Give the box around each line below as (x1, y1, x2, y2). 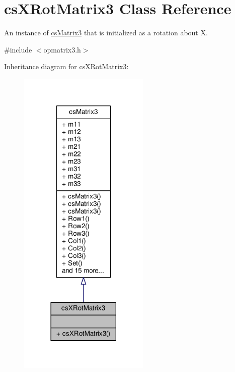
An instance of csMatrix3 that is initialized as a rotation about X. (4, 27, 208, 38)
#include (4, 44, 32, 55)
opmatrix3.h (43, 44, 81, 55)
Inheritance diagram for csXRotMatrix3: (4, 61, 129, 72)
